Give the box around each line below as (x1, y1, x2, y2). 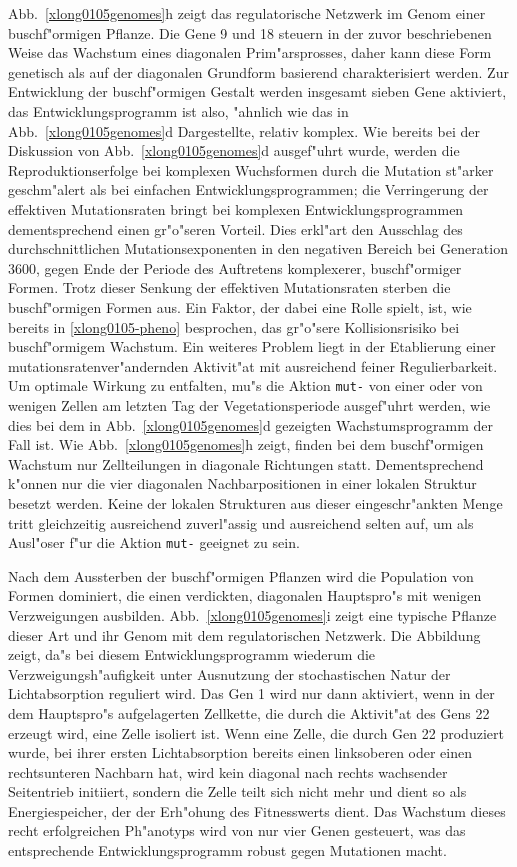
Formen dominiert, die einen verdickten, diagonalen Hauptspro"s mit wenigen (8, 585, 482, 606)
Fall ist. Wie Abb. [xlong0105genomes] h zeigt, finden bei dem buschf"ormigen (8, 434, 484, 455)
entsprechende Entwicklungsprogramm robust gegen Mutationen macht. (8, 840, 447, 861)
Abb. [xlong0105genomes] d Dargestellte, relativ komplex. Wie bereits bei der (8, 120, 480, 141)
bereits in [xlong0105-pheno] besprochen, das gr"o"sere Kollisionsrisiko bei (8, 316, 460, 337)
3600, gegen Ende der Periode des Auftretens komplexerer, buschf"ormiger (8, 257, 462, 278)
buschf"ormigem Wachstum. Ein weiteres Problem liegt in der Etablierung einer (8, 336, 496, 357)
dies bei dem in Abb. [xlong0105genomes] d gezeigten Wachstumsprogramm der (8, 414, 493, 435)
